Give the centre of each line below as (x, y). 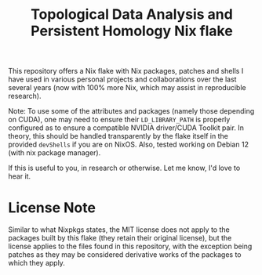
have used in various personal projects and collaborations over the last (122, 79)
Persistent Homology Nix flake (132, 31)
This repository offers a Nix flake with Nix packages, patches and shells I (126, 71)
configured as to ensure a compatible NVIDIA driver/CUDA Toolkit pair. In (126, 128)
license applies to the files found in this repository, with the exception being (130, 246)
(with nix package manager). (55, 153)
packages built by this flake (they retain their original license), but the (120, 238)
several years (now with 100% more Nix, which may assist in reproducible (127, 88)
